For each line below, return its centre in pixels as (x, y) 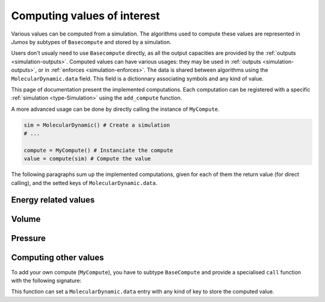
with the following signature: (46, 280)
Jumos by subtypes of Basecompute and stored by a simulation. (91, 42)
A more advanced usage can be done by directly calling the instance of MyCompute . (115, 109)
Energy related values (53, 200)
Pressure (29, 238)
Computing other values (57, 258)
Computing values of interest (85, 16)
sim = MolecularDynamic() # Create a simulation (97, 125)
